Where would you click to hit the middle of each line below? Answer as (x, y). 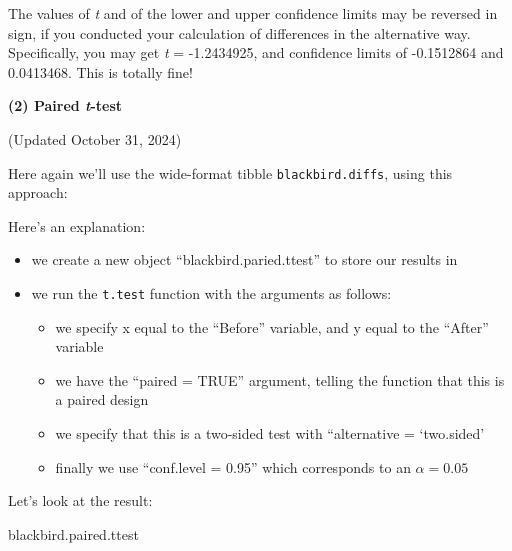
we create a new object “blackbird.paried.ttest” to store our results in (244, 259)
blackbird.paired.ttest (73, 533)
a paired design (102, 399)
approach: (38, 192)
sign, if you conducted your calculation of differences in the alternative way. (239, 32)
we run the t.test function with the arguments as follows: (211, 293)
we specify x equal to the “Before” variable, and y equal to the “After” (272, 326)
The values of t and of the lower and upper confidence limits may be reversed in (253, 13)
